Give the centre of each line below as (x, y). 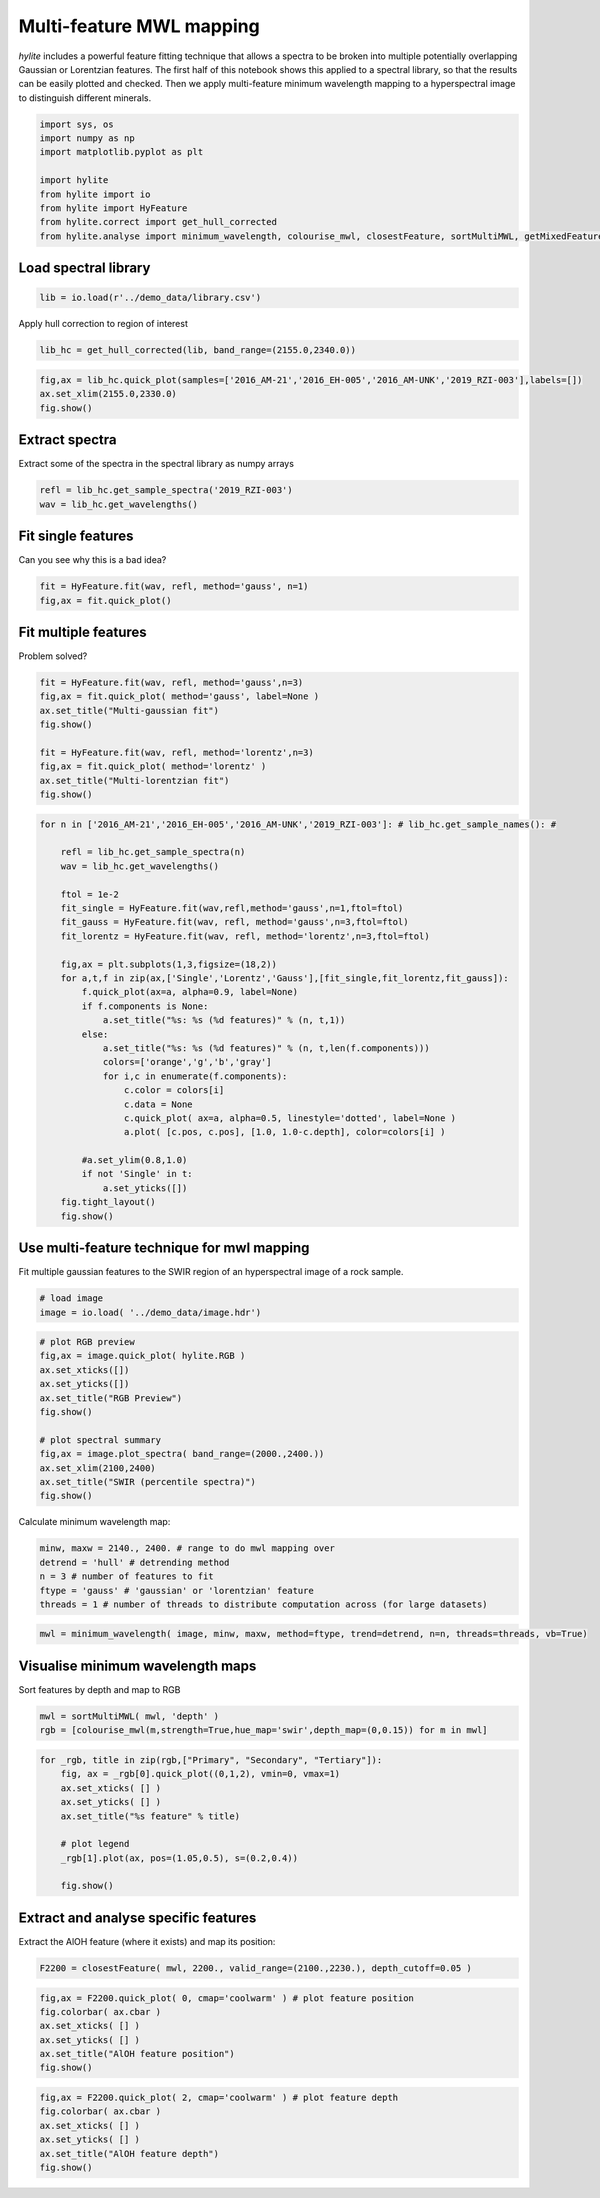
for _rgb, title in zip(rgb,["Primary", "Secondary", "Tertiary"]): (211, 1759)
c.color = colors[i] (174, 1090)
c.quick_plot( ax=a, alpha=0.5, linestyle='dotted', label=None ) (290, 1118)
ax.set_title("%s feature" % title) (150, 1816)
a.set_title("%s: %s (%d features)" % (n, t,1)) (224, 1020)
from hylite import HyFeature (113, 208)
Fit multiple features (82, 631)
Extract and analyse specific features (137, 1917)
